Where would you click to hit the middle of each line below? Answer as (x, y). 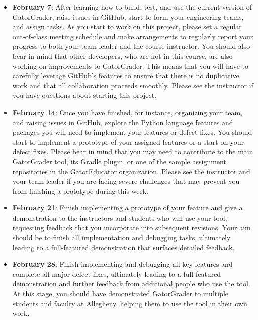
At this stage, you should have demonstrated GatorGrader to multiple (120, 294)
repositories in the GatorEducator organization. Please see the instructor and (131, 171)
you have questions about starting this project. (84, 95)
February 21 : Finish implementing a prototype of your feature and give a (127, 208)
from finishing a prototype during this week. (80, 191)
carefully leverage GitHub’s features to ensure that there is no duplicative (126, 76)
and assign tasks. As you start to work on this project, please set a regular (127, 26)
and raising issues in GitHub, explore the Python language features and (123, 122)
